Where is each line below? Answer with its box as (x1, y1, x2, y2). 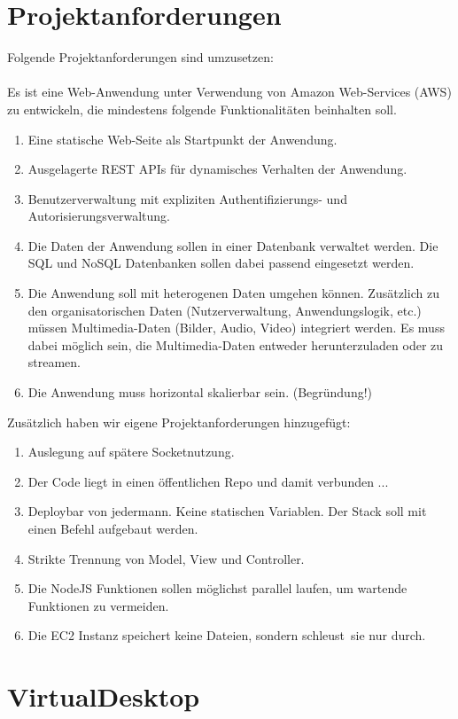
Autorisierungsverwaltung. (27, 207, 170, 225)
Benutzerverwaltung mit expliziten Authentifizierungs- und (27, 189, 347, 207)
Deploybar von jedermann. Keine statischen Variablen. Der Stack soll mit (27, 502, 427, 520)
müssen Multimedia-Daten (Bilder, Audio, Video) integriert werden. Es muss (27, 318, 445, 337)
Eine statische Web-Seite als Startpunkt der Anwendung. (27, 129, 338, 148)
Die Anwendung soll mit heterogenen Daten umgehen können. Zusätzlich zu (27, 284, 439, 302)
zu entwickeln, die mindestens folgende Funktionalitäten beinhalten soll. (7, 99, 397, 118)
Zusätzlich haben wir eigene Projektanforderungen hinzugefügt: (7, 412, 351, 431)
